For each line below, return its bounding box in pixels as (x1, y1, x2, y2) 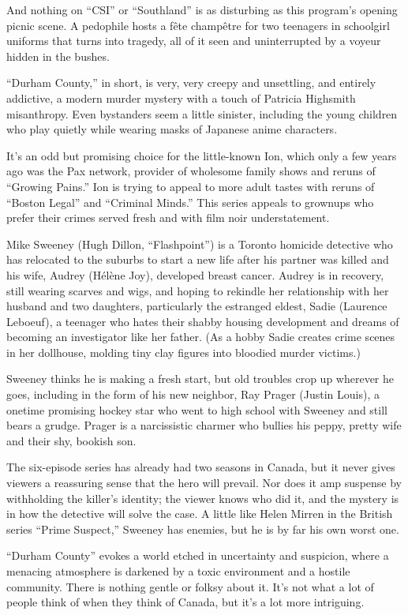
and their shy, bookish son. (6, 432, 137, 448)
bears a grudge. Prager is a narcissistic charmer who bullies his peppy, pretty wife (6, 417, 402, 433)
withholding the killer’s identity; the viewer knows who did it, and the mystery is (6, 489, 399, 506)
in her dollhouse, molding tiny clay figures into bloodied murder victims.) (6, 343, 361, 360)
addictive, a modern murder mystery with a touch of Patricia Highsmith (6, 89, 356, 106)
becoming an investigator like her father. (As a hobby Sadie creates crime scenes (6, 328, 395, 345)
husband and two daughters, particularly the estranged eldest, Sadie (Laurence (6, 298, 387, 314)
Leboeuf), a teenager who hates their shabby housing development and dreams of (6, 313, 399, 329)
